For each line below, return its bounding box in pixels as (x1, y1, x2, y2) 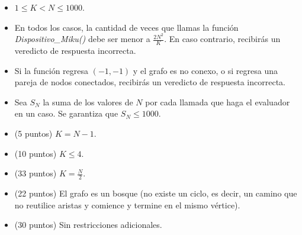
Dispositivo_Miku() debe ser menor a (14, 33, 150, 45)
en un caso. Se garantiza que (14, 107, 118, 120)
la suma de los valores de (43, 95, 133, 108)
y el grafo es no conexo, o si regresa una (133, 64, 278, 76)
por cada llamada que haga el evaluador (145, 95, 290, 108)
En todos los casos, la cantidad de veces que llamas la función (14, 21, 239, 33)
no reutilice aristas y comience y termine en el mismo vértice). (14, 198, 240, 211)
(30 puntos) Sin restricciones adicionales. (14, 218, 162, 231)
